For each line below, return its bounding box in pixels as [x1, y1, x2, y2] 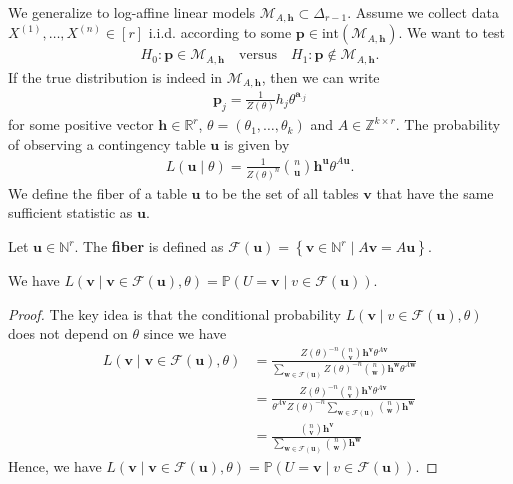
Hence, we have [8, 455, 102, 476]
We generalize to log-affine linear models [8, 2, 256, 22]
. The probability [395, 114, 501, 135]
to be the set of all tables [205, 182, 359, 203]
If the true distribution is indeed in [8, 66, 223, 87]
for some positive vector [8, 114, 154, 135]
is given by [223, 133, 290, 154]
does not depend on [8, 323, 128, 344]
